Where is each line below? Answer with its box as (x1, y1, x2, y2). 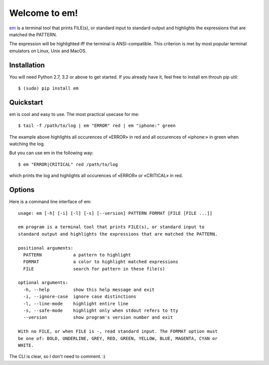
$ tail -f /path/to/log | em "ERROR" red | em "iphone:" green (18, 123, 176, 129)
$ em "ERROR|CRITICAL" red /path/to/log (18, 162, 118, 167)
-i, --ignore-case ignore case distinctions (23, 294, 136, 299)
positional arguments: (18, 245, 74, 251)
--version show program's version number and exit (23, 315, 173, 320)
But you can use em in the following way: (9, 150, 94, 156)
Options (9, 185, 35, 194)
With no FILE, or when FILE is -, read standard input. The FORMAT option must (18, 329, 218, 334)
